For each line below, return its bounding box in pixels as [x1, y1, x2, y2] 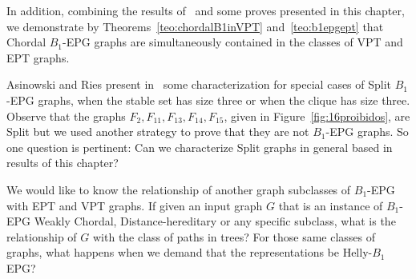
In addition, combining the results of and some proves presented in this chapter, [6, 2, 405, 18]
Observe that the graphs [6, 107, 126, 124]
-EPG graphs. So [325, 123, 409, 140]
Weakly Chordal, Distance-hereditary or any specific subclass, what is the [34, 213, 396, 229]
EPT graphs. [6, 49, 70, 66]
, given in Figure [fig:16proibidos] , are [224, 107, 410, 124]
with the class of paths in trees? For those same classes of [92, 228, 376, 245]
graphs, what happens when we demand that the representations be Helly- [6, 244, 373, 261]
